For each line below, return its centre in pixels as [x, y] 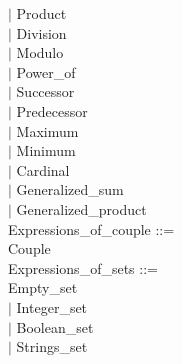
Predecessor [52, 110]
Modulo [40, 52]
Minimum [46, 150]
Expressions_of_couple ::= [91, 228]
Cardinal [43, 169]
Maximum [47, 130]
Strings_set [52, 346]
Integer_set [52, 306]
